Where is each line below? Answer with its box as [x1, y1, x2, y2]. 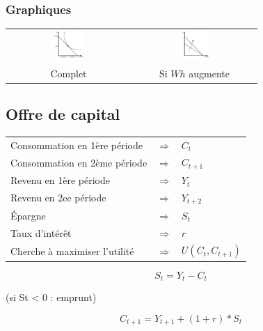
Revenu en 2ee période [10, 190, 106, 205]
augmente [189, 66, 230, 80]
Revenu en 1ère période [10, 173, 110, 187]
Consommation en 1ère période [10, 137, 143, 152]
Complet [50, 66, 87, 80]
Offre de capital [6, 103, 120, 125]
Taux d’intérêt [10, 225, 72, 240]
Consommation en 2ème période [10, 155, 148, 169]
